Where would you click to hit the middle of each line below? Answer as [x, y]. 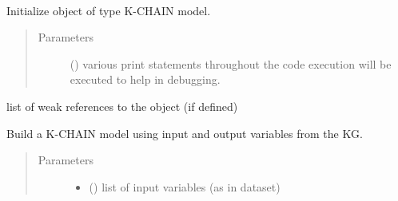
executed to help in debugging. [145, 79]
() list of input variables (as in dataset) [185, 186]
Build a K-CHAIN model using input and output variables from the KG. [185, 133]
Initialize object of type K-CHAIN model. [109, 10]
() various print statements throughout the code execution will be [231, 63]
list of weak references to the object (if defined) [122, 106]
